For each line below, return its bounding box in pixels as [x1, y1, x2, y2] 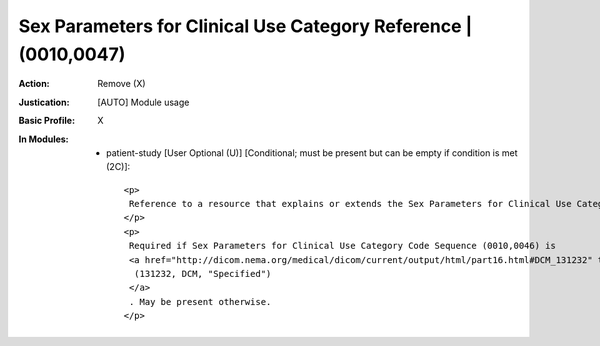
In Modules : [18, 133, 69, 145]
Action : [18, 78, 50, 90]
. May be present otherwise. [128, 296, 272, 307]
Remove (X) [97, 78, 146, 90]
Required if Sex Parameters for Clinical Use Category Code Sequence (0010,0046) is [128, 240, 557, 252]
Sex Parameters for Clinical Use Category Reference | [18, 15, 473, 37]
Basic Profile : [18, 115, 75, 127]
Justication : [18, 96, 70, 108]
